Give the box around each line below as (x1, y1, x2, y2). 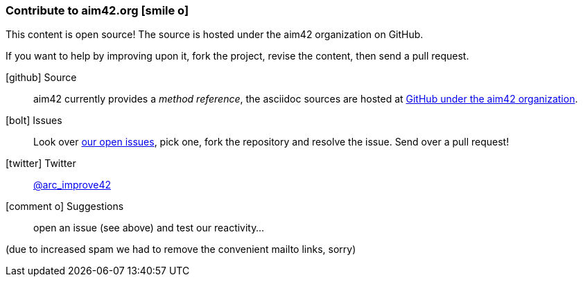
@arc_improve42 (33, 179, 111, 191)
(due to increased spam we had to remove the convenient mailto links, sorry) (6, 243, 356, 256)
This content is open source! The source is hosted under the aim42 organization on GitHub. (6, 28, 424, 41)
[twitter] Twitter (6, 157, 76, 170)
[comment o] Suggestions (6, 200, 124, 213)
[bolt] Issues (6, 114, 62, 127)
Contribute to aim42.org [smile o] (6, 3, 189, 17)
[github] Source (6, 71, 77, 84)
